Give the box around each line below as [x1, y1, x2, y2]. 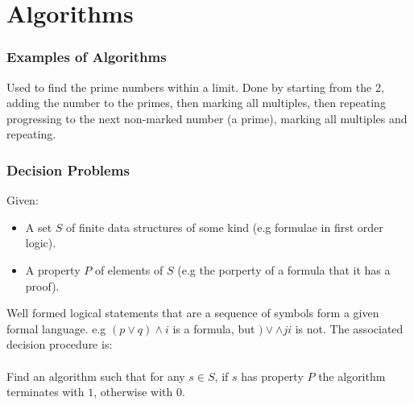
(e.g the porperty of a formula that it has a [177, 261, 391, 278]
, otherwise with [93, 383, 173, 400]
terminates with [6, 383, 85, 400]
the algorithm [318, 367, 386, 384]
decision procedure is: [6, 336, 113, 353]
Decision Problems [6, 159, 130, 180]
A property [25, 261, 81, 278]
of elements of [94, 261, 164, 278]
